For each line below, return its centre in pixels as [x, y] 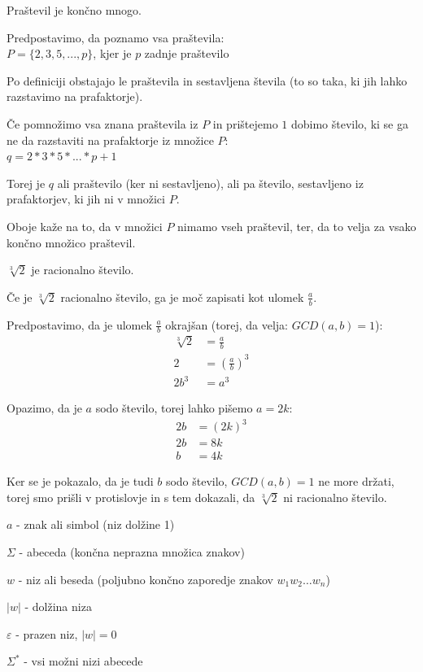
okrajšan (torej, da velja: [227, 324]
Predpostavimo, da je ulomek [79, 324]
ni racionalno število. [335, 497]
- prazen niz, [47, 633]
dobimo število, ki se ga [349, 123]
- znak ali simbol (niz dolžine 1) [96, 524]
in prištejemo [245, 123]
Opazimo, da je [44, 408]
